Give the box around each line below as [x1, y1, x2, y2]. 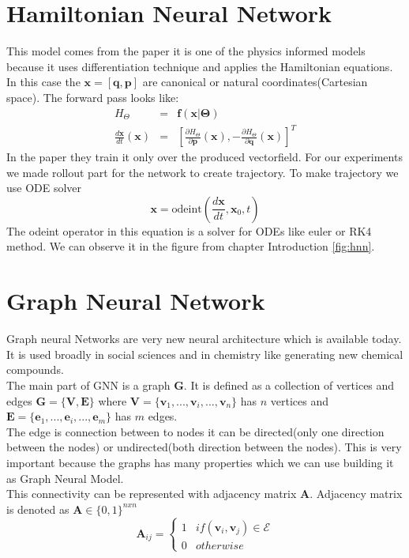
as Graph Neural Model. [6, 469, 124, 486]
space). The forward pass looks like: [6, 89, 179, 105]
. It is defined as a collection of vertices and [183, 376, 395, 393]
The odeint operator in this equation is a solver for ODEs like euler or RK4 [6, 222, 372, 239]
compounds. [6, 361, 64, 378]
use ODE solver [6, 179, 82, 196]
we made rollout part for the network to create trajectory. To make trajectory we [6, 164, 399, 180]
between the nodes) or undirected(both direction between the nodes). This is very [6, 439, 402, 455]
